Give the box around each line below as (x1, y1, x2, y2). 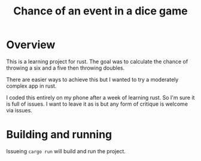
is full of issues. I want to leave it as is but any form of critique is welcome (6, 100, 188, 108)
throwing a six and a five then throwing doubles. (6, 64, 125, 71)
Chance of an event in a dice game (13, 4, 188, 18)
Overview (6, 38, 56, 52)
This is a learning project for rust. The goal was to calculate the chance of (6, 58, 188, 65)
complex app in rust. (6, 82, 57, 90)
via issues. (6, 106, 33, 114)
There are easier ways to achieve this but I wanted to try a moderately (6, 76, 179, 83)
